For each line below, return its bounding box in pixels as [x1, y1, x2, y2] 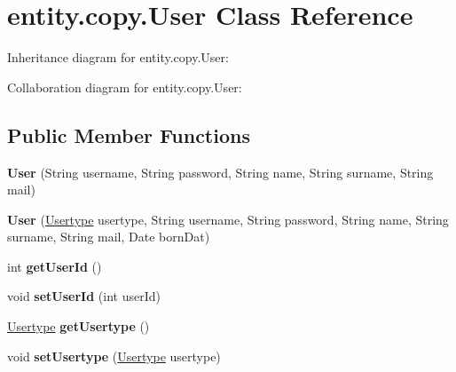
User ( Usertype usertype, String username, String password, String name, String [7, 210, 449, 228]
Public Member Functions [7, 121, 250, 148]
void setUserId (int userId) [7, 287, 161, 305]
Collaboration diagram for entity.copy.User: [7, 77, 242, 96]
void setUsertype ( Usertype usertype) [7, 346, 221, 365]
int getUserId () [7, 257, 102, 275]
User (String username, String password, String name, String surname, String [7, 162, 434, 181]
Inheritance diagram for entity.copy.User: [7, 48, 229, 67]
